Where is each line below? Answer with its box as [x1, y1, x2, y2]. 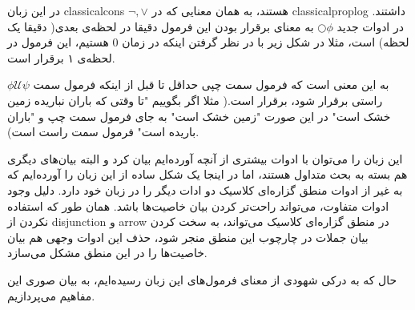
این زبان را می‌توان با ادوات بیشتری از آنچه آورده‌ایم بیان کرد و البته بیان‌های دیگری [7, 150, 403, 167]
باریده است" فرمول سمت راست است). [7, 123, 199, 140]
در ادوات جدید [336, 18, 404, 34]
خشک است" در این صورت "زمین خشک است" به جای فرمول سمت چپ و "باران [7, 107, 391, 124]
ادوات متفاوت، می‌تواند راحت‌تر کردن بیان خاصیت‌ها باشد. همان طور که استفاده [7, 197, 389, 214]
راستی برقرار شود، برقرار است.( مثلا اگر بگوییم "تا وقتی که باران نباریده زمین [7, 91, 383, 108]
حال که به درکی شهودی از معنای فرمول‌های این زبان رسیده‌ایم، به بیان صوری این [7, 271, 397, 288]
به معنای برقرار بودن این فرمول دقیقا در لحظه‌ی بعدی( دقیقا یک [7, 18, 314, 34]
